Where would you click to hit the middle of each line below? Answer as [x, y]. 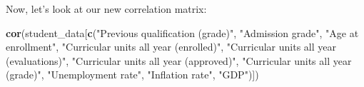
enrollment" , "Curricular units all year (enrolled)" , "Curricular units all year [171, 47]
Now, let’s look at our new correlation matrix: [106, 9]
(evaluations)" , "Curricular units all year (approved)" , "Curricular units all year [179, 60]
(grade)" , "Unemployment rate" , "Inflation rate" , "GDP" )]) [132, 75]
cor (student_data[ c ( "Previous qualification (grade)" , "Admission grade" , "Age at [182, 32]
